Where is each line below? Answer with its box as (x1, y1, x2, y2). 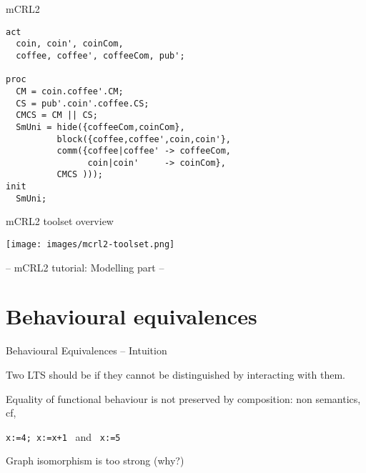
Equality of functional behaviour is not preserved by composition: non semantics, (6, 391, 361, 406)
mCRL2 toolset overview (6, 214, 114, 229)
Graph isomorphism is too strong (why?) (6, 453, 184, 468)
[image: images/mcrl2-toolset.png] (6, 239, 175, 250)
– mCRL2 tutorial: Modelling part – (6, 259, 164, 274)
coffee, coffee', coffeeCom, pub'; (16, 50, 185, 61)
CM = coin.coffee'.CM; (16, 86, 124, 96)
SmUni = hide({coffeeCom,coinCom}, (16, 121, 185, 132)
